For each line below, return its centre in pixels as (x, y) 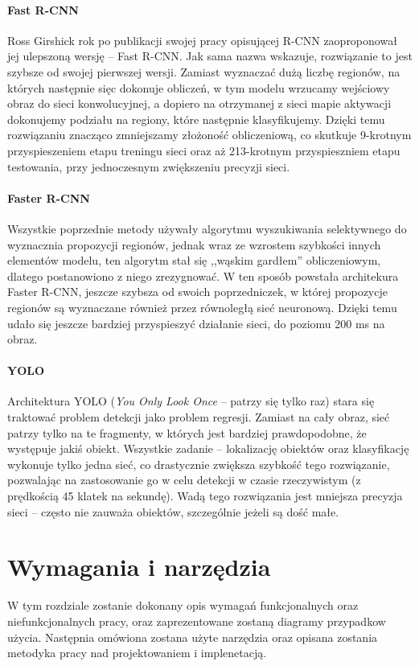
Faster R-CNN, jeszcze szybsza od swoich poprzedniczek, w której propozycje (197, 292)
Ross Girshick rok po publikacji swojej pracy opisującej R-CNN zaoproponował (202, 40)
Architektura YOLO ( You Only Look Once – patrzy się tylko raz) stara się (191, 401)
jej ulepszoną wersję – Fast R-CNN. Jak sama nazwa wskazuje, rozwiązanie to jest (210, 56)
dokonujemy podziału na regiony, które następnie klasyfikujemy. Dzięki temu (196, 119)
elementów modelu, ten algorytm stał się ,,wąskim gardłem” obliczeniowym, (194, 260)
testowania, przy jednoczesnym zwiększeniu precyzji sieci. (149, 166)
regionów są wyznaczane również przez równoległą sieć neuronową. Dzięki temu (202, 307)
